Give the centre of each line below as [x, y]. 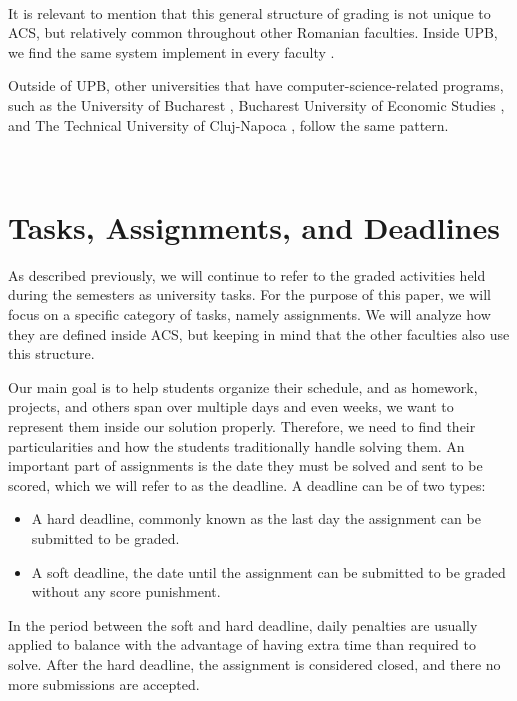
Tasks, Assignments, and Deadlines [254, 226]
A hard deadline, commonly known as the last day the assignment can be [256, 518]
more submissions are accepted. [104, 683]
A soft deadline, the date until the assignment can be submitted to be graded [268, 571]
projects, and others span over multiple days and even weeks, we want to [231, 406]
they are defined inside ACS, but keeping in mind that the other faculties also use [259, 333]
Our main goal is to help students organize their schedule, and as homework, [243, 386]
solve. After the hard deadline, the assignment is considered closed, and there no [254, 663]
